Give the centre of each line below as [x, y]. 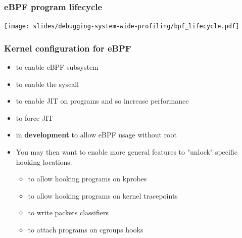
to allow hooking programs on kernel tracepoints [103, 195]
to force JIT [35, 117]
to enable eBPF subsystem [57, 67]
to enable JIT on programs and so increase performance [102, 101]
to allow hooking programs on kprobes [87, 179]
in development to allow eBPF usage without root [96, 135]
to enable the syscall [47, 84]
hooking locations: [44, 161]
